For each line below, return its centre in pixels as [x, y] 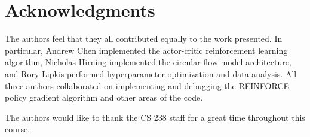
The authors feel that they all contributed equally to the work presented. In [144, 39]
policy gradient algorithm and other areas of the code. [104, 97]
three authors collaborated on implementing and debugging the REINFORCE [147, 85]
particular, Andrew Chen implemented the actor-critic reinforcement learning [146, 50]
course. [18, 129]
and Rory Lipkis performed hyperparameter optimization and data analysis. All [151, 73]
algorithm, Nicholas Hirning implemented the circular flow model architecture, [148, 62]
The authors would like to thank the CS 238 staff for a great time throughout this [155, 117]
